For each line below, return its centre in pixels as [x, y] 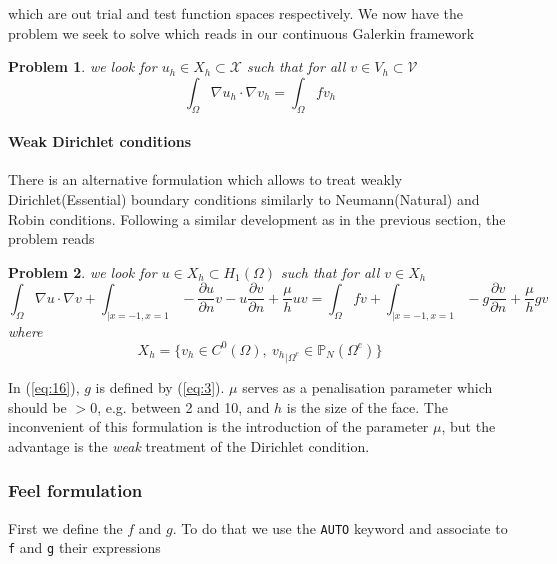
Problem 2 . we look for [82, 271]
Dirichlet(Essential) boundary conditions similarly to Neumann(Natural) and [244, 198]
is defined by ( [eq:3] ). [160, 386]
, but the [468, 426]
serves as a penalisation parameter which [367, 386]
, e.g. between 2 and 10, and [183, 406]
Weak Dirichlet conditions [100, 141]
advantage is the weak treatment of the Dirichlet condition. [189, 445]
